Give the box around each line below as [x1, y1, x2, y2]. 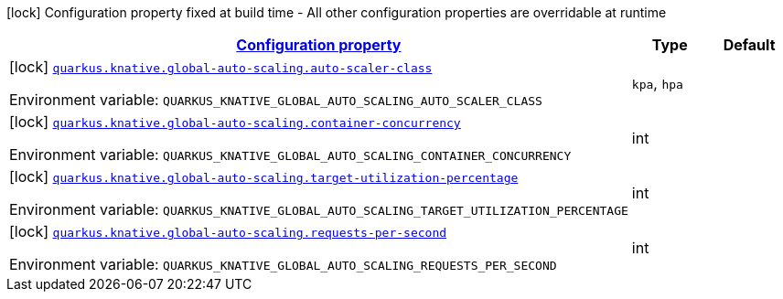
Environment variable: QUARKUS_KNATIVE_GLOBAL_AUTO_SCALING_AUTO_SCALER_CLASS [9, 91, 542, 109]
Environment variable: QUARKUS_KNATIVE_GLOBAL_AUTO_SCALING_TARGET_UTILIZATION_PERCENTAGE [9, 200, 628, 219]
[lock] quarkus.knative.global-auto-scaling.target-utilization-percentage [9, 167, 519, 186]
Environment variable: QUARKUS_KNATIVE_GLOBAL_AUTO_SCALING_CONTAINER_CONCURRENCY [9, 145, 572, 164]
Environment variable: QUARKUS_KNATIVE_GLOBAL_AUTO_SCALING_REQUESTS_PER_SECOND [9, 255, 557, 273]
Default [723, 36, 776, 54]
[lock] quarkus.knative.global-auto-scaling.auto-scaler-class [9, 58, 433, 76]
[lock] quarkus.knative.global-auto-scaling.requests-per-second [9, 222, 447, 240]
